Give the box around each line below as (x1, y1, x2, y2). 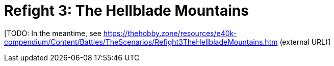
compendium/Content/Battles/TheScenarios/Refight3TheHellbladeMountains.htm (4, 37, 278, 46)
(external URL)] (279, 37, 331, 46)
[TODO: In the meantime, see (4, 28, 101, 38)
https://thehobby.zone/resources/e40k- (103, 28, 237, 38)
